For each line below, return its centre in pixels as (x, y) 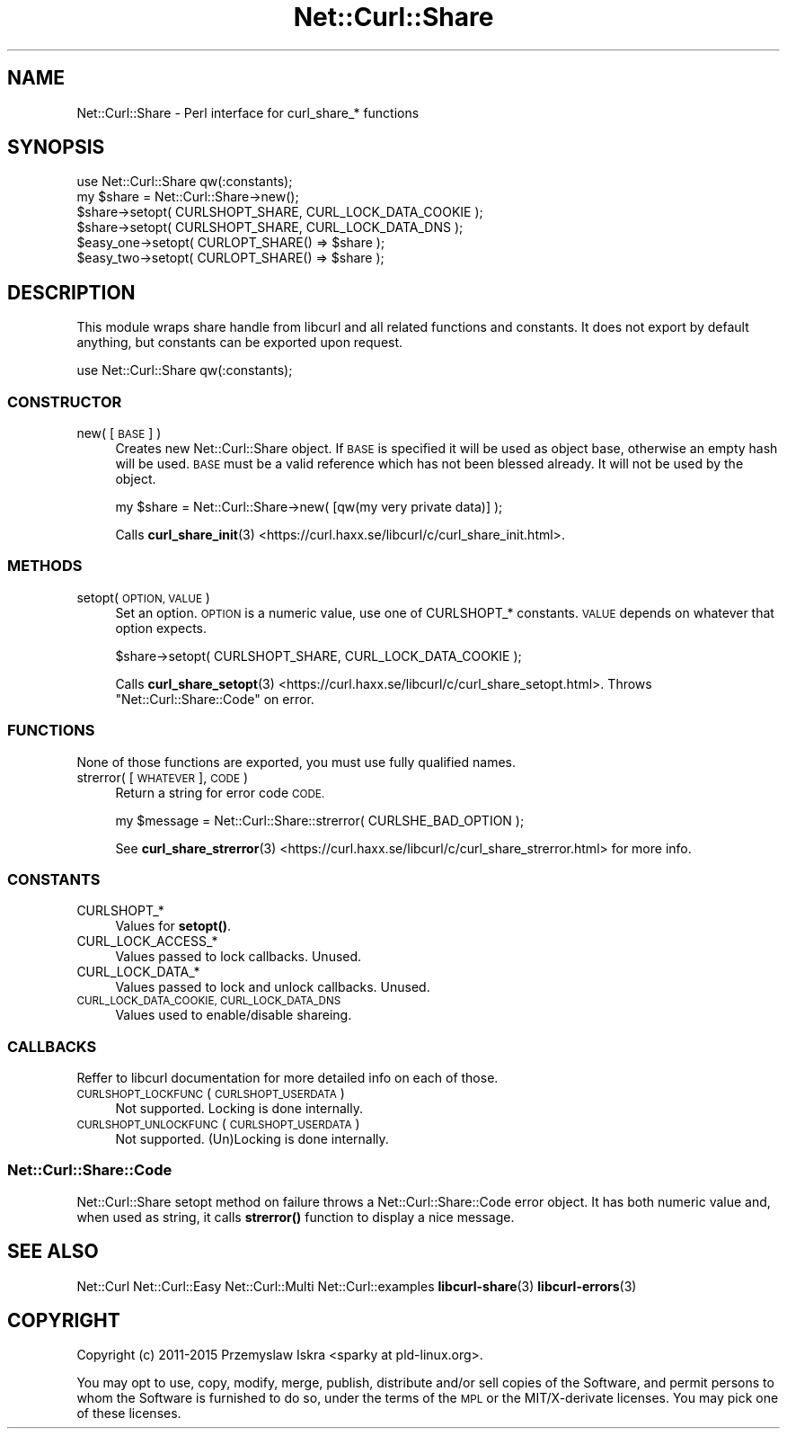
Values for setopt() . (173, 926)
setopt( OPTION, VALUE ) (143, 597)
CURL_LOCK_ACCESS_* (147, 941)
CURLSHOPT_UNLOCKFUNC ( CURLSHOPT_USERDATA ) (218, 1124)
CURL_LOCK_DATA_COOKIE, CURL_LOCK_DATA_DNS (209, 1001)
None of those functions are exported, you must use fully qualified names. (296, 762)
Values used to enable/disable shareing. (234, 1015)
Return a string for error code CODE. (220, 792)
